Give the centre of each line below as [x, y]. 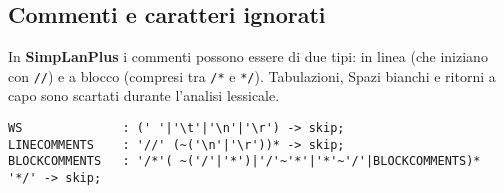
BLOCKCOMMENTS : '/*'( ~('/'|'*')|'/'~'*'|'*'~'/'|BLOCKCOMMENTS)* [244, 161]
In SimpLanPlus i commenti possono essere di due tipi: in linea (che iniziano [248, 56]
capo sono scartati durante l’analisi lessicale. [144, 95]
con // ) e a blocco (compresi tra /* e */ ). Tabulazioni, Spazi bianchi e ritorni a [252, 75]
